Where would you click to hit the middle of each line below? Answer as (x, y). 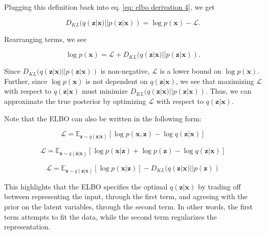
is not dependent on (117, 81)
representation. (27, 227)
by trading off (219, 186)
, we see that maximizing (215, 81)
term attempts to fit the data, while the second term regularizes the (110, 216)
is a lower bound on (191, 71)
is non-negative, (125, 71)
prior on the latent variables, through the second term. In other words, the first (128, 206)
